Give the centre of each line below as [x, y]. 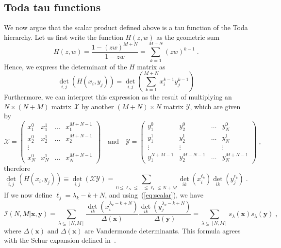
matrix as [151, 66]
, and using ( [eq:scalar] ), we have [154, 195]
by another [98, 106]
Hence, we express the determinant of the [66, 66]
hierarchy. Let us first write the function [64, 37]
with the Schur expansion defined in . [60, 240]
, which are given [215, 106]
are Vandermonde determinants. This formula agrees [163, 230]
